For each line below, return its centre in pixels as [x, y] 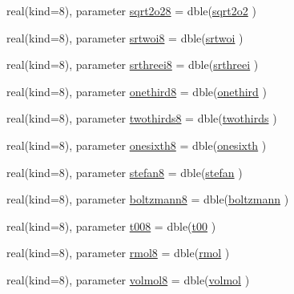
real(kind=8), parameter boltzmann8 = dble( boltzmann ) [148, 199]
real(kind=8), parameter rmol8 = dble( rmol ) [118, 253]
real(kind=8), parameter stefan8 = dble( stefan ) [125, 172]
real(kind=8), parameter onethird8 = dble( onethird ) [137, 91]
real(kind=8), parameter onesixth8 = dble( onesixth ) [137, 145]
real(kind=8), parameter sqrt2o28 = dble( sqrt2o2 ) [131, 10]
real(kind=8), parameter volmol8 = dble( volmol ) [128, 279]
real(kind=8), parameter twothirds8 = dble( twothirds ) [142, 118]
